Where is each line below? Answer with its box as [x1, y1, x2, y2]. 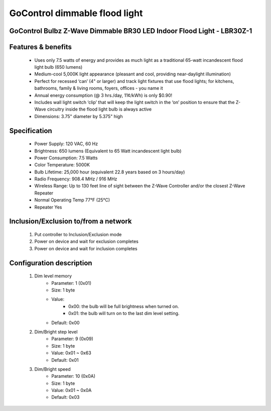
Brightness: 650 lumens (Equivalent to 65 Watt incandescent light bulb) [34, 148, 182, 154]
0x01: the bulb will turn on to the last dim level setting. [68, 311, 180, 317]
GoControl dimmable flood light [9, 8, 143, 19]
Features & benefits [9, 43, 72, 51]
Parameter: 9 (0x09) [51, 336, 94, 342]
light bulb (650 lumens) [34, 64, 83, 70]
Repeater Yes [34, 204, 62, 210]
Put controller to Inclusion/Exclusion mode [34, 232, 122, 238]
